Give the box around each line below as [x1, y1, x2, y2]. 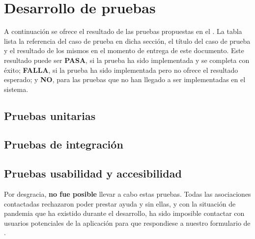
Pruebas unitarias [4, 108, 96, 123]
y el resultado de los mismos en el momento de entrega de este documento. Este [4, 45, 244, 56]
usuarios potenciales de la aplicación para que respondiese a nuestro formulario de [4, 217, 251, 228]
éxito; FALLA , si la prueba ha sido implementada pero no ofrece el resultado [4, 64, 238, 75]
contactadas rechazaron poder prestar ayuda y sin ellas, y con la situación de [4, 198, 236, 209]
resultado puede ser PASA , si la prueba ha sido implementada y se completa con [4, 55, 250, 65]
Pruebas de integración [4, 137, 123, 152]
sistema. [4, 84, 28, 94]
